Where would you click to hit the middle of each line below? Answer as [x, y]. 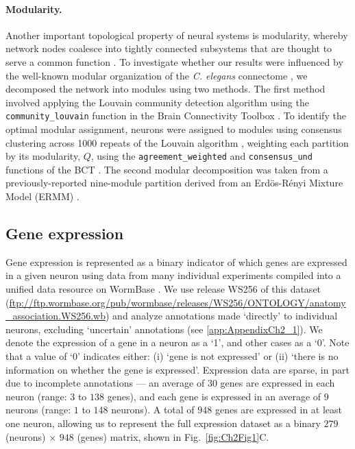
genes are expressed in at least [279, 410]
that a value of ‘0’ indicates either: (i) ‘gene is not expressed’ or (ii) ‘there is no [172, 356]
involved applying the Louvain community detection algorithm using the [157, 102]
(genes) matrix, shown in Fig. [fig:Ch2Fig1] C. [173, 436]
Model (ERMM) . [42, 196]
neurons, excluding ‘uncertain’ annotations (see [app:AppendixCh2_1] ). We [164, 329]
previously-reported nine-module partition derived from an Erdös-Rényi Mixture [174, 183]
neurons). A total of [153, 410]
